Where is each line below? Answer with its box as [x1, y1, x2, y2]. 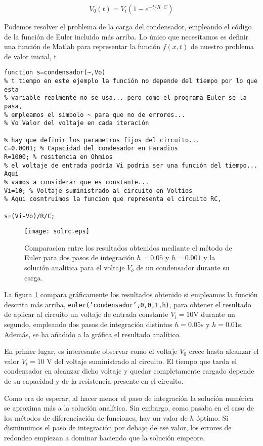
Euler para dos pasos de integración [24, 252, 135, 263]
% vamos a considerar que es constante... [4, 178, 149, 186]
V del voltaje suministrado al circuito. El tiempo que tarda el [47, 355, 237, 366]
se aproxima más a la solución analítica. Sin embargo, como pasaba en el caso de [4, 402, 254, 413]
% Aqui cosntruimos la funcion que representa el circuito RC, [4, 195, 222, 203]
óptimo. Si [196, 412, 229, 423]
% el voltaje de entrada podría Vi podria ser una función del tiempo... [4, 161, 258, 169]
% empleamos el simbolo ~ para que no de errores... [4, 111, 185, 118]
